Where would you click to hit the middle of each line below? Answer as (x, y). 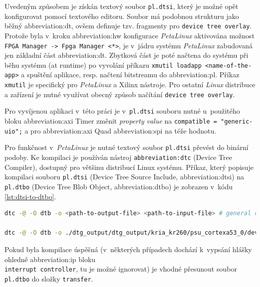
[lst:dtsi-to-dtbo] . (30, 196)
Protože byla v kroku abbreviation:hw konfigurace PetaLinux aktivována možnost (130, 35)
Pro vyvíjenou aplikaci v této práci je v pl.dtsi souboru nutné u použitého (122, 111)
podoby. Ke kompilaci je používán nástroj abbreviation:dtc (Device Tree (118, 157)
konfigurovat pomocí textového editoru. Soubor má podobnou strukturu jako (122, 16)
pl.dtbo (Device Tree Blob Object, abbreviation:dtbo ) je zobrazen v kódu (119, 186)
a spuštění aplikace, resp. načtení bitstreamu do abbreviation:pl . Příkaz (130, 74)
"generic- (237, 122)
